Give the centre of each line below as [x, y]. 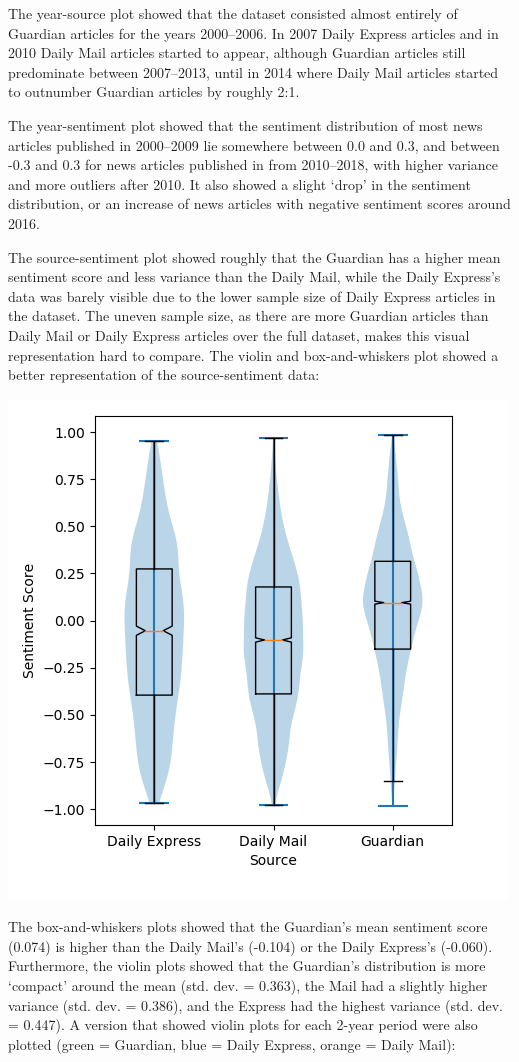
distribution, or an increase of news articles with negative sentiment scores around [259, 203]
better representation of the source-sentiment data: [164, 374]
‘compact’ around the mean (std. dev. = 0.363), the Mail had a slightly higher [248, 985]
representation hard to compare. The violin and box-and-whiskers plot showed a [253, 354]
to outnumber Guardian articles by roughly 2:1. [154, 91]
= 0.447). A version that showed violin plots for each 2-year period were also [243, 1024]
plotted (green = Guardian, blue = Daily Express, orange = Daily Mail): [232, 1043]
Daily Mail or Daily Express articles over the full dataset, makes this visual [239, 334]
